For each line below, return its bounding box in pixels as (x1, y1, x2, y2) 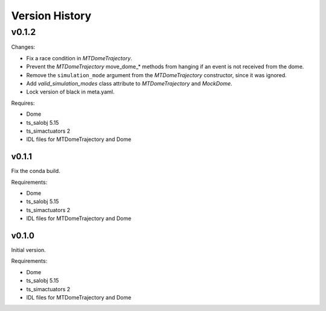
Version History (11, 9, 92, 22)
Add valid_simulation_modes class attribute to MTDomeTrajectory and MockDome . (26, 80, 232, 87)
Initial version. (11, 247, 46, 254)
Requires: (11, 99, 35, 107)
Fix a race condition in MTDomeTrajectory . (26, 54, 133, 61)
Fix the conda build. (11, 168, 60, 175)
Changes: (11, 43, 36, 51)
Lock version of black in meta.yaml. (26, 88, 115, 96)
